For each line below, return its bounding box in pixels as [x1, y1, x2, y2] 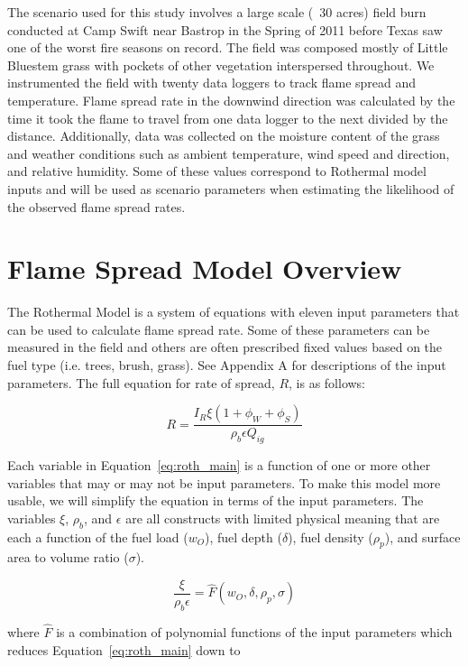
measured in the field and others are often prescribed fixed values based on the [7, 338, 443, 356]
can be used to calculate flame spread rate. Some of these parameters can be [7, 319, 430, 338]
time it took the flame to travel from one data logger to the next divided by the [7, 108, 448, 127]
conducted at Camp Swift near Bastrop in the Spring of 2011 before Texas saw [7, 20, 443, 39]
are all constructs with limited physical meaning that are [125, 508, 440, 527]
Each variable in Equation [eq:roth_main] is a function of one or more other [7, 456, 431, 475]
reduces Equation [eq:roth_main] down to [7, 640, 241, 659]
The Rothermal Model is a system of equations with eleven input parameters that [7, 302, 460, 321]
